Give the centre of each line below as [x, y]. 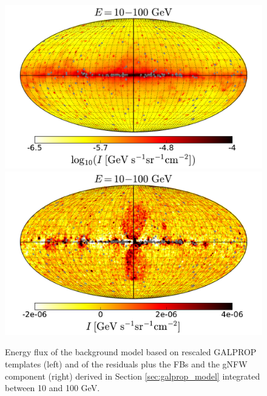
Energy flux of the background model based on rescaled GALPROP [131, 352]
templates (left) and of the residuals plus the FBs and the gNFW [126, 364]
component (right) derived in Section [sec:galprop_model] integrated [133, 376]
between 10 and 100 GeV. [52, 388]
